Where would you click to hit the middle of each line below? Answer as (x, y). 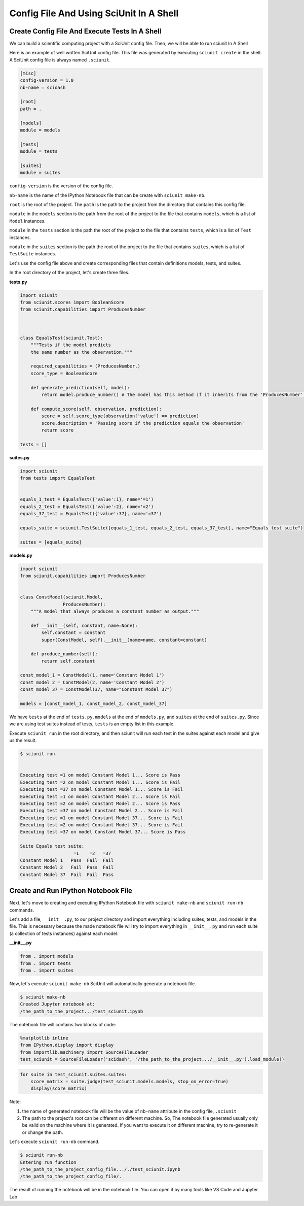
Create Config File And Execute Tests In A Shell (85, 31)
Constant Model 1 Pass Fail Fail (67, 861)
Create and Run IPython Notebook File (71, 891)
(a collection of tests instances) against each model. (64, 933)
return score (58, 430)
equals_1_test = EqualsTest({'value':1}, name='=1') (87, 499)
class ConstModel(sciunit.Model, (62, 597)
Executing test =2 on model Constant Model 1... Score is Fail (100, 782)
